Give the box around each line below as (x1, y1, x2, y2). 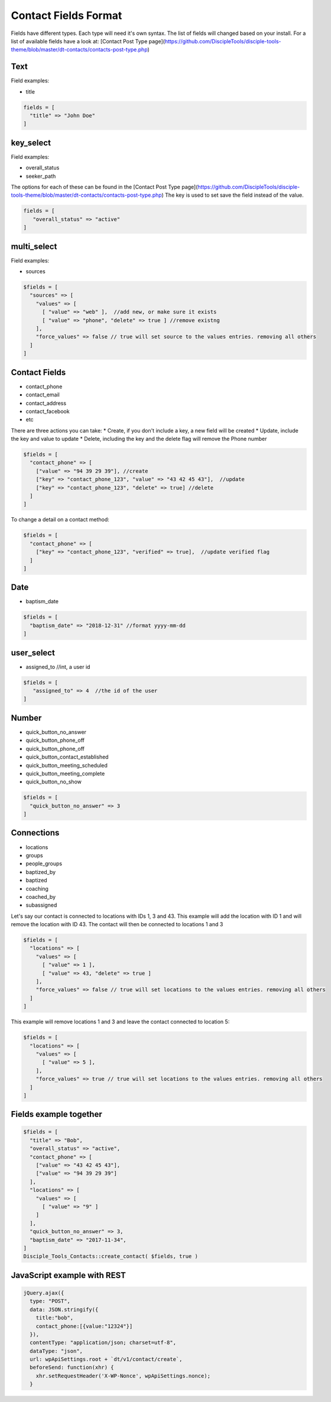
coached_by (25, 893, 56, 900)
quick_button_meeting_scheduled (25, 761, 108, 769)
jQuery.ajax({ (23, 1289, 64, 1296)
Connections (11, 828, 60, 838)
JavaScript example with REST (11, 1270, 126, 1280)
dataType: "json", (30, 1347, 83, 1354)
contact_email (25, 391, 60, 398)
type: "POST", (30, 1298, 71, 1305)
